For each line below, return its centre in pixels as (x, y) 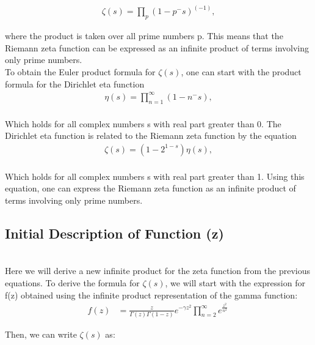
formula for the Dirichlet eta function (75, 83)
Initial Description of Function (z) (114, 233)
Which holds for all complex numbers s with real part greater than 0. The (143, 123)
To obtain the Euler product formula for (80, 72)
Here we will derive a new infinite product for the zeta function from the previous (158, 271)
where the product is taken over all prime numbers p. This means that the (144, 36)
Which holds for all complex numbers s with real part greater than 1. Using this (155, 176)
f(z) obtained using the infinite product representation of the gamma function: (151, 295)
